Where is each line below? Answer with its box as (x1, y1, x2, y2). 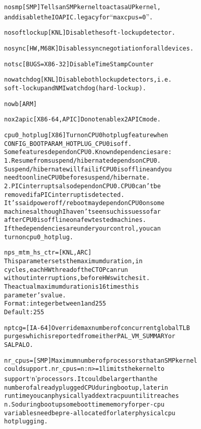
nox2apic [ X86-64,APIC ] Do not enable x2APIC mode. (4, 116, 161, 123)
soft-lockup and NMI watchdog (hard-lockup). (4, 84, 147, 92)
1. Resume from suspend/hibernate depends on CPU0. (4, 157, 161, 164)
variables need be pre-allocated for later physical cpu (4, 409, 176, 417)
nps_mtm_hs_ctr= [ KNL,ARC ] (4, 249, 92, 257)
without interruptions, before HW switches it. (4, 274, 150, 282)
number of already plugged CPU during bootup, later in (4, 384, 168, 391)
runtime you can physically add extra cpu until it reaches (4, 392, 179, 400)
